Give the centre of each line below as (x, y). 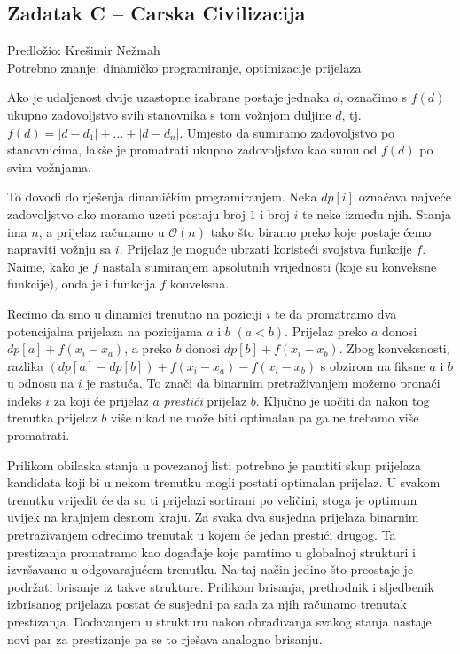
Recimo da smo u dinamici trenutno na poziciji (135, 313)
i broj (275, 213)
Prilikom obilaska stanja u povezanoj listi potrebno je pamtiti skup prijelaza (214, 465)
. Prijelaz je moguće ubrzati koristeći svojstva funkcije (265, 249)
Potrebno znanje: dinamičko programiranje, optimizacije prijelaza (184, 67)
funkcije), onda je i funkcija (82, 284)
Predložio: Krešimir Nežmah (84, 50)
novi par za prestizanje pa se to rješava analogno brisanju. (165, 638)
